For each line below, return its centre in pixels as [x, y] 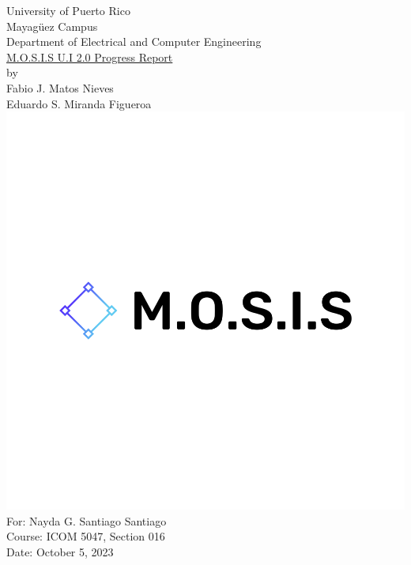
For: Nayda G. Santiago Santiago [87, 520]
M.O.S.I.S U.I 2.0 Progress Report [90, 56]
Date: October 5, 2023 [60, 551]
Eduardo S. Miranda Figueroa [79, 103]
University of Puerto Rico [68, 10]
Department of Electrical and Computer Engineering [134, 41]
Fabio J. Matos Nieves [60, 87]
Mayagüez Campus [52, 26]
